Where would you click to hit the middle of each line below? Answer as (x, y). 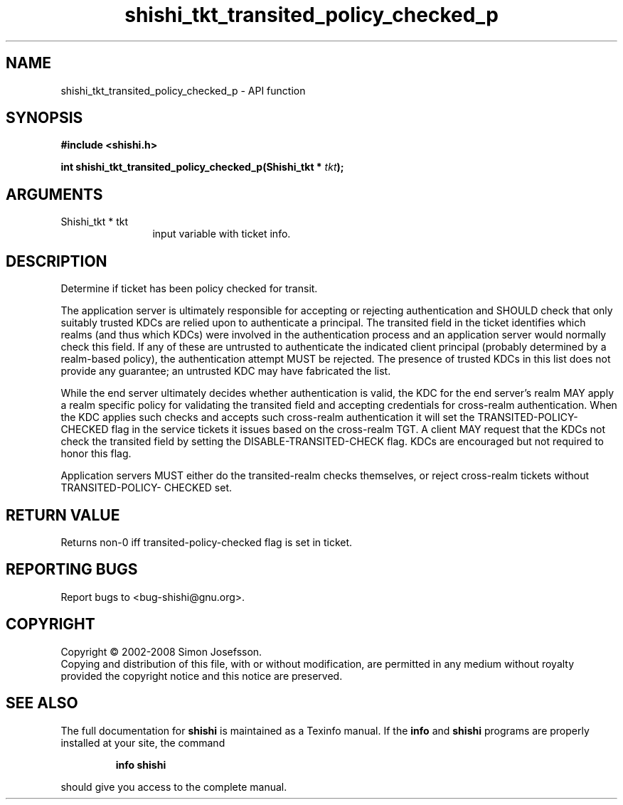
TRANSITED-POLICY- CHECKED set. (147, 488)
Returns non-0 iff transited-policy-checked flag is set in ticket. (207, 542)
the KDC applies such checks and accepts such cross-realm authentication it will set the (268, 417)
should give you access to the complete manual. (174, 787)
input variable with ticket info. (222, 234)
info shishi (141, 764)
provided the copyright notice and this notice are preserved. (202, 676)
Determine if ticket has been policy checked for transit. (189, 289)
